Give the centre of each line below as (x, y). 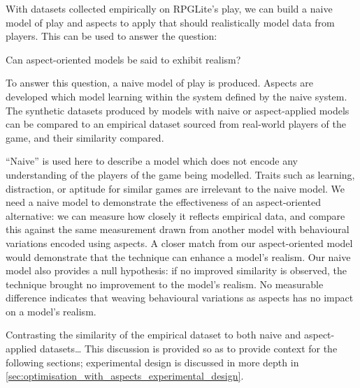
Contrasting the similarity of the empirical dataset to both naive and (153, 335)
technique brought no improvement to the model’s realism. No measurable (165, 284)
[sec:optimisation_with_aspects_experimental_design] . (125, 376)
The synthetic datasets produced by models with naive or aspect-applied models (178, 110)
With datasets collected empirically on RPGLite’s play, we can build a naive (169, 8)
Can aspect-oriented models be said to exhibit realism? (123, 59)
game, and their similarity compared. (85, 137)
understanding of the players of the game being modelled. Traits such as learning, (180, 174)
